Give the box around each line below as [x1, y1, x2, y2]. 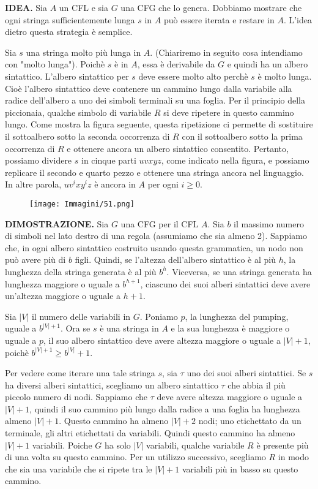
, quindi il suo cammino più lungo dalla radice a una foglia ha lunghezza [29, 402, 300, 415]
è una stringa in [100, 322, 159, 335]
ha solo [104, 438, 131, 451]
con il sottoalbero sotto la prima [182, 129, 303, 142]
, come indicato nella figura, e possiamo [161, 154, 309, 167]
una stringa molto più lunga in [26, 45, 141, 58]
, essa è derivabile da [137, 58, 215, 70]
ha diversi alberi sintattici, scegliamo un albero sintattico [5, 378, 218, 391]
